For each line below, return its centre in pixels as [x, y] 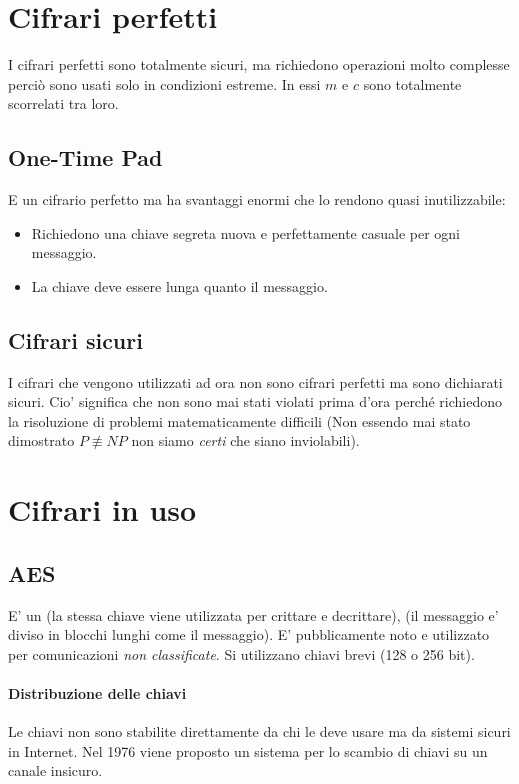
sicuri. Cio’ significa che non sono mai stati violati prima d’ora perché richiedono [255, 401]
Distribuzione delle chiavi [97, 693]
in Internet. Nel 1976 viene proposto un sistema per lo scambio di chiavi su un [248, 750]
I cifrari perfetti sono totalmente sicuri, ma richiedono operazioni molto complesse [259, 64]
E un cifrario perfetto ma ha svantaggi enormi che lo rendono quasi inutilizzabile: [257, 199]
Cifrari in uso [102, 509]
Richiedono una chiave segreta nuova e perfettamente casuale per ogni [245, 232]
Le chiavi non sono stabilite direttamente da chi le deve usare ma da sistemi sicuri [259, 731]
